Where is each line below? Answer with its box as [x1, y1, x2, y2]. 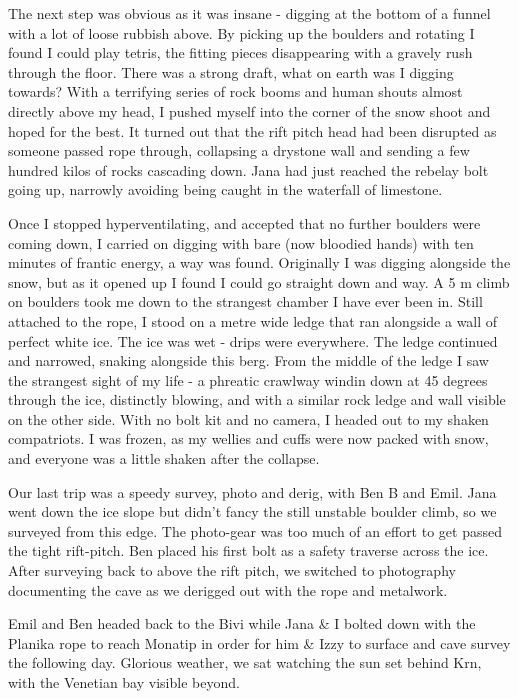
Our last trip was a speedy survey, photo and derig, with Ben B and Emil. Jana [8, 481, 497, 502]
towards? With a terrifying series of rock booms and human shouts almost [8, 81, 463, 102]
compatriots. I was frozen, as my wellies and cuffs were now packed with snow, [8, 428, 489, 449]
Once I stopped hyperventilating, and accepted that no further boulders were [8, 212, 481, 233]
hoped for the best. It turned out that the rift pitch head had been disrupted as [8, 120, 497, 141]
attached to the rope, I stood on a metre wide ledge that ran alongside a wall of [8, 310, 498, 331]
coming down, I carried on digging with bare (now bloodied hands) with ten [8, 232, 474, 253]
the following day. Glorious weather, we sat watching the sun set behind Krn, [8, 652, 482, 673]
